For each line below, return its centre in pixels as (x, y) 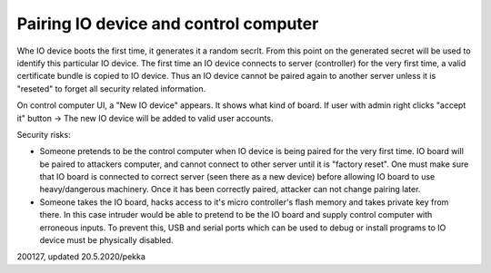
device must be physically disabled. (106, 240)
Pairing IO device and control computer (168, 24)
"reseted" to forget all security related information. (111, 88)
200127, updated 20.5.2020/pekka (81, 257)
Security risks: (44, 134)
